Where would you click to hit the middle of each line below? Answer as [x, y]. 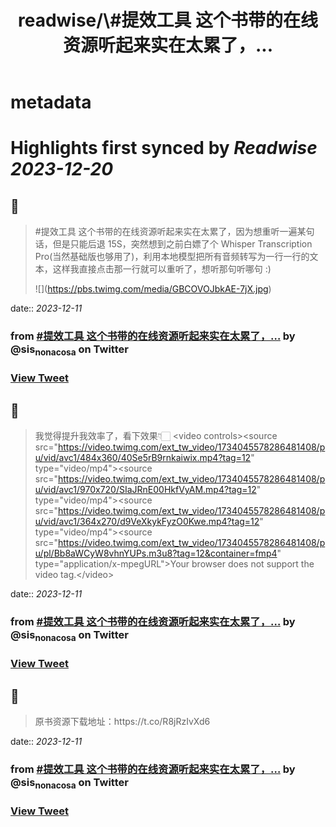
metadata [51, 102]
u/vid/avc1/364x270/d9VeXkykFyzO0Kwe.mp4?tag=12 [147, 522]
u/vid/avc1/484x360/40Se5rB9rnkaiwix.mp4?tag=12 [143, 458]
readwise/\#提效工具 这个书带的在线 [168, 20]
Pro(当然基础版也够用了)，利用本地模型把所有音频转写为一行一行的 [172, 257]
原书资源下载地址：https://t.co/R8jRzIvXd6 [122, 722]
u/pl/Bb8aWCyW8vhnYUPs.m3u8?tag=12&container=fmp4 [156, 553]
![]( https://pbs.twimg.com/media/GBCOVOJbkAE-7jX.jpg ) [153, 289]
